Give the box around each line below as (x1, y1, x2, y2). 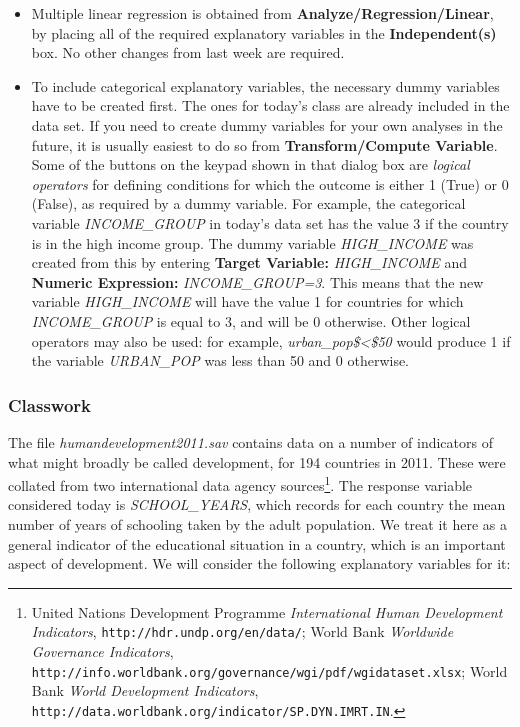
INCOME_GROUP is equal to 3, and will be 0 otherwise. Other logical (31, 310, 471, 331)
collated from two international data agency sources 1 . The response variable (8, 472, 473, 495)
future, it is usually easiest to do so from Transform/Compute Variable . (31, 134, 498, 155)
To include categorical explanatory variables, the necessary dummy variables (31, 75, 500, 96)
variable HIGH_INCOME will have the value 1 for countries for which (31, 291, 464, 312)
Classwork (8, 392, 91, 417)
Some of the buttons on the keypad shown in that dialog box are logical (31, 154, 470, 175)
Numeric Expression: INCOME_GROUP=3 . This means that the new (31, 271, 484, 292)
